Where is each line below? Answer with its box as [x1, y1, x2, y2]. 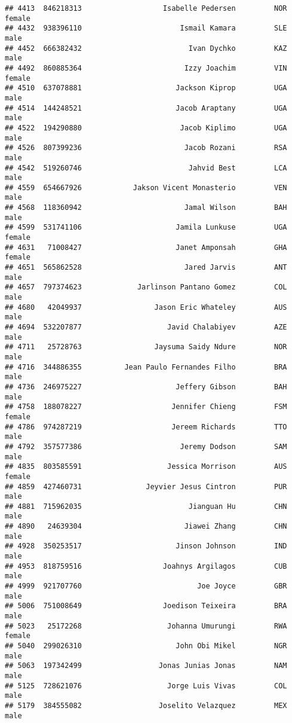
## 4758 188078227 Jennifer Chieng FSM [5, 402, 287, 411]
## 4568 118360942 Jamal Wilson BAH [5, 203, 287, 212]
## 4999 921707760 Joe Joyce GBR [5, 582, 287, 591]
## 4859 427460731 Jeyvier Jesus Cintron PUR [5, 482, 287, 491]
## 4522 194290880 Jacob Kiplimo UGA [5, 123, 287, 132]
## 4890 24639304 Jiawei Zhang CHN [5, 522, 287, 531]
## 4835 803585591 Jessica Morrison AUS [5, 462, 287, 471]
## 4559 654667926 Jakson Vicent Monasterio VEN [5, 183, 287, 192]
